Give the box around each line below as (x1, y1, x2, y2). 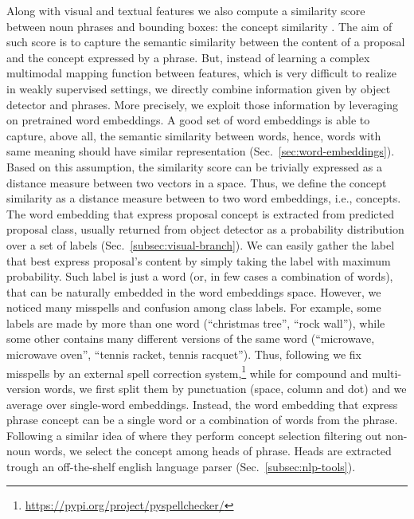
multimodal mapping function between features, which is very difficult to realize (6, 65, 396, 81)
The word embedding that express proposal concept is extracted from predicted (6, 205, 395, 222)
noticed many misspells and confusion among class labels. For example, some (6, 299, 381, 316)
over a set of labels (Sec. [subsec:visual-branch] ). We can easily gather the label (6, 236, 395, 253)
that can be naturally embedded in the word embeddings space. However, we (6, 283, 381, 300)
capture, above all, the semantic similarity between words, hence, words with (6, 127, 381, 144)
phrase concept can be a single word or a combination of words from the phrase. (6, 411, 398, 428)
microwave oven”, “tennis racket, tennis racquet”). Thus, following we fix (6, 346, 361, 363)
